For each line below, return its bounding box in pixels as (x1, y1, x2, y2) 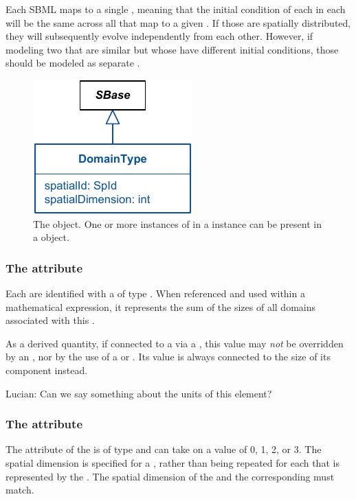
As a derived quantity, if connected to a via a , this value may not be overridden (5, 336, 344, 350)
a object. (33, 230, 69, 244)
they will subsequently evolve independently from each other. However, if (5, 29, 313, 43)
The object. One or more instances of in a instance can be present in (33, 216, 322, 231)
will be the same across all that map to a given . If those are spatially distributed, (5, 15, 351, 30)
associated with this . (5, 313, 95, 327)
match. (5, 483, 34, 497)
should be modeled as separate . (5, 56, 140, 70)
